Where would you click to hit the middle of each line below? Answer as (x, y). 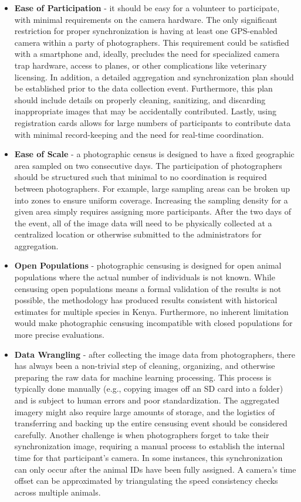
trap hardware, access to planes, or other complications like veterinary (141, 65)
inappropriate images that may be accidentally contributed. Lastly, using (146, 111)
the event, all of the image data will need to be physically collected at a (143, 223)
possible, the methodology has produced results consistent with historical (146, 300)
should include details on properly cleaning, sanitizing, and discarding (140, 99)
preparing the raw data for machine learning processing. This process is (143, 377)
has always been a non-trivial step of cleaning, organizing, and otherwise (145, 366)
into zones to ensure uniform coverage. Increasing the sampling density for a (151, 200)
